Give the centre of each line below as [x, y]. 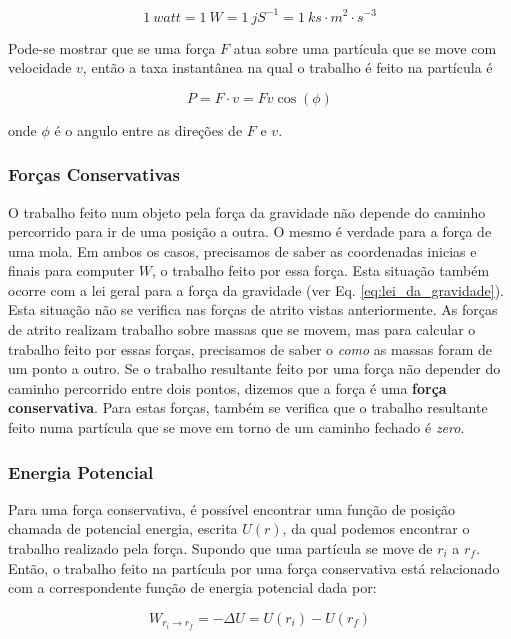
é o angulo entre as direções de [148, 129]
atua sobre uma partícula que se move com [365, 47]
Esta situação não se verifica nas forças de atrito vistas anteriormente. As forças [253, 309]
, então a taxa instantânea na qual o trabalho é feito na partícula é [287, 67]
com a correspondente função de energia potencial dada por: [192, 587]
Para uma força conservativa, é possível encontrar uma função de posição [232, 508]
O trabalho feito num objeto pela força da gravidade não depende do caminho [247, 211]
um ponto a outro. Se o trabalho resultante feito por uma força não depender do [254, 368]
